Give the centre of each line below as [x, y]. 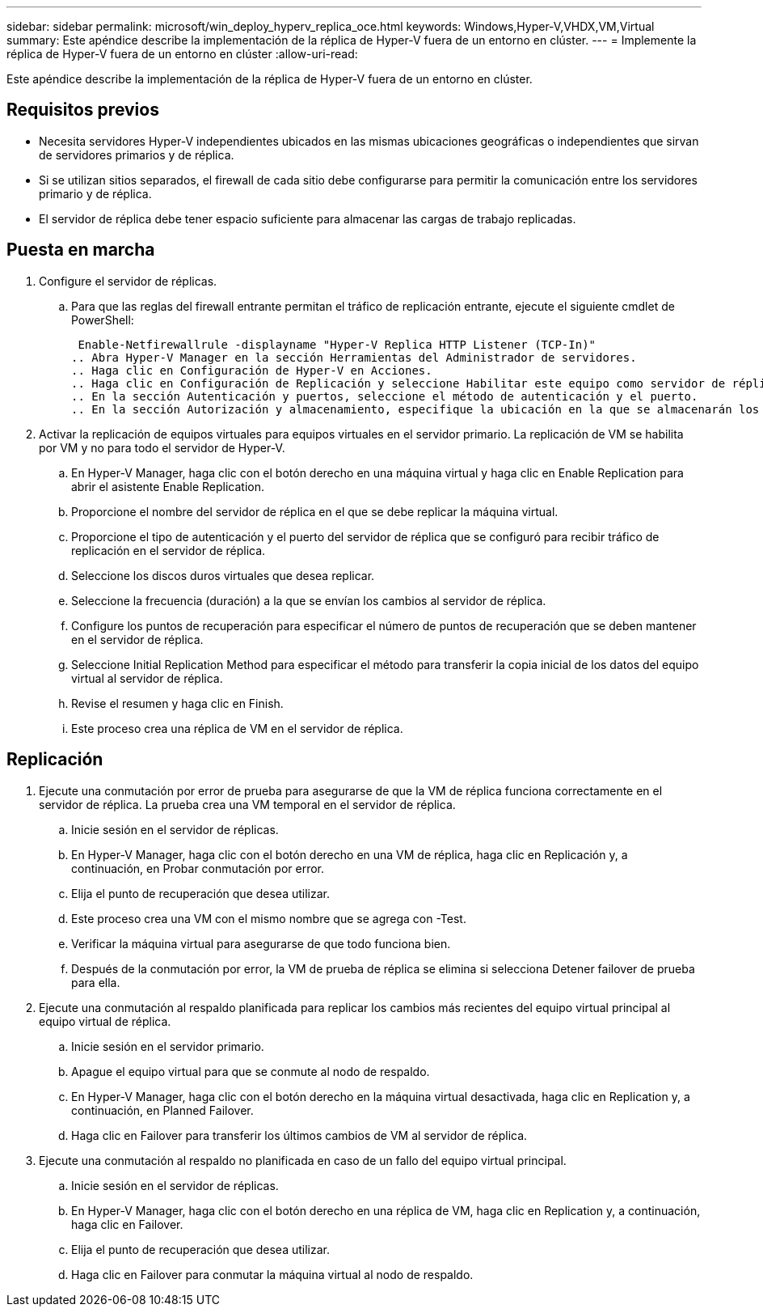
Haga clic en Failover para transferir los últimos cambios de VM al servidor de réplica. [299, 1135]
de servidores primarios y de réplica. [137, 155]
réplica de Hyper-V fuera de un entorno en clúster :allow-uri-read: [182, 54]
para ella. [96, 982]
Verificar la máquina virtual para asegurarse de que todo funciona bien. [261, 943]
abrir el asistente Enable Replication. [168, 486]
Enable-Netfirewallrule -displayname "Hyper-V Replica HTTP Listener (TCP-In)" [337, 344]
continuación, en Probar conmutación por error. [198, 868]
